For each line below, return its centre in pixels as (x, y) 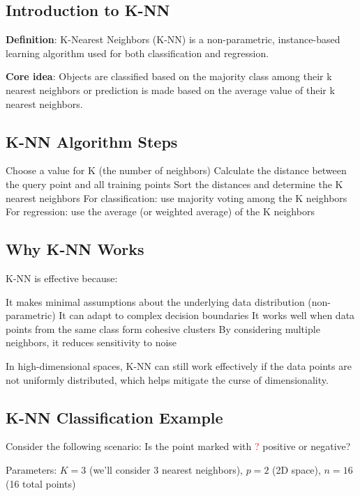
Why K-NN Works (75, 249)
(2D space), (297, 469)
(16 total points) (41, 483)
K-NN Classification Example (114, 417)
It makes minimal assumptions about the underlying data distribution (155, 301)
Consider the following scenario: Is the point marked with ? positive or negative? (178, 446)
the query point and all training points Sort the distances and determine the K (174, 184)
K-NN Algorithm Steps (92, 141)
